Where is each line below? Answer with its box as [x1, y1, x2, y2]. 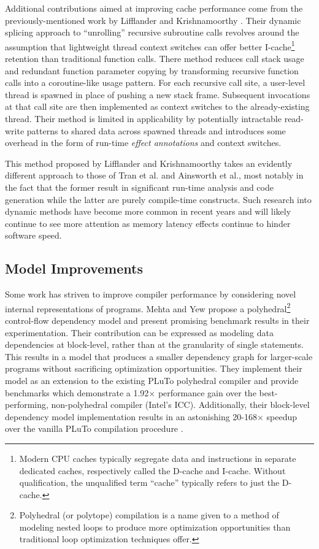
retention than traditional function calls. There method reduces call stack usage [5, 52, 304, 65]
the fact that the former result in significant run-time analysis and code [5, 180, 274, 193]
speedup [266, 410, 298, 423]
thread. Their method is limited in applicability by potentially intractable [5, 112, 282, 125]
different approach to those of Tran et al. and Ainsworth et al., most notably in [5, 169, 304, 182]
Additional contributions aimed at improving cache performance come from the [5, 2, 303, 14]
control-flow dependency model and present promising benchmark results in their [5, 313, 310, 326]
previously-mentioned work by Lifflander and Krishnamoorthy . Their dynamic [5, 13, 301, 26]
